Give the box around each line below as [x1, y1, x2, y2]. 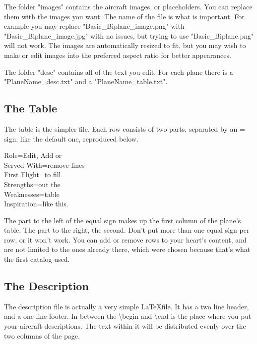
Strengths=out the [4, 179, 61, 189]
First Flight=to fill [4, 169, 61, 180]
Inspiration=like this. [4, 198, 68, 209]
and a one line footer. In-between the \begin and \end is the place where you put [4, 311, 252, 321]
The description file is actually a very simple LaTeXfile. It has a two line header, [4, 301, 249, 311]
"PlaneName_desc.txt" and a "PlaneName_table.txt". [4, 76, 168, 87]
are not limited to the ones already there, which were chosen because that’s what [4, 244, 251, 254]
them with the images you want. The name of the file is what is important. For [4, 11, 245, 21]
